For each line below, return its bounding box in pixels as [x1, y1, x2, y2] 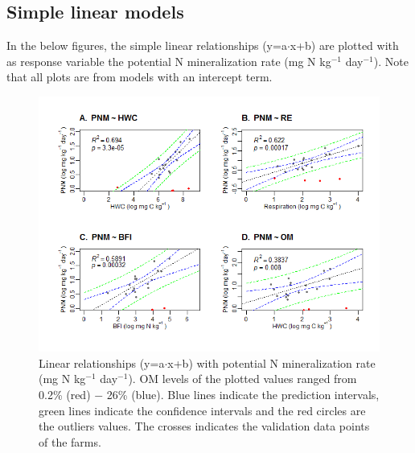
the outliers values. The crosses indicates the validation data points [39, 418, 370, 434]
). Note [373, 52, 409, 69]
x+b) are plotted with [290, 37, 399, 54]
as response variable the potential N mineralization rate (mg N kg [6, 52, 331, 69]
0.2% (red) [39, 385, 91, 402]
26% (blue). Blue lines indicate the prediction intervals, [106, 385, 380, 402]
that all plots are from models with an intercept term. [6, 68, 273, 85]
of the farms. [39, 433, 101, 450]
